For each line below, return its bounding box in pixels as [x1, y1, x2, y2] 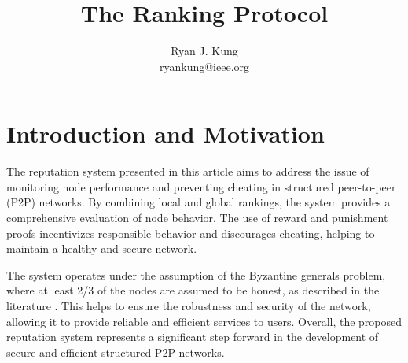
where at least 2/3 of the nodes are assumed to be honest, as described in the [6, 282, 380, 298]
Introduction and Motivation [6, 117, 325, 150]
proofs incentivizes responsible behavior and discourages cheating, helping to [6, 224, 375, 241]
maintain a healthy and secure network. [6, 240, 197, 257]
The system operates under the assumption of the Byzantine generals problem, [6, 266, 386, 283]
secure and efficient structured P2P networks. [6, 343, 225, 360]
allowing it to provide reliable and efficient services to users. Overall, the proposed [6, 313, 402, 329]
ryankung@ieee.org [159, 57, 250, 74]
